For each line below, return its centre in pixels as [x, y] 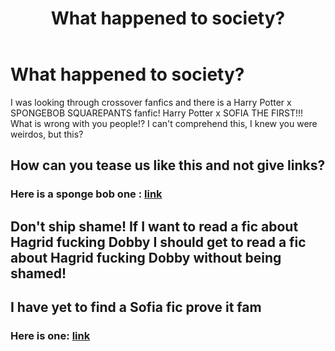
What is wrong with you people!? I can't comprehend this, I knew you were [164, 123]
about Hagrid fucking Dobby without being [146, 257]
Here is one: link [50, 335]
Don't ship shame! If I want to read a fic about [154, 226]
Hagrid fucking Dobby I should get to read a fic [158, 242]
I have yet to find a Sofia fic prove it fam [136, 307]
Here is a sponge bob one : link [86, 194]
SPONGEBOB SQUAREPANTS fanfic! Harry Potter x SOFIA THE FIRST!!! [157, 113]
